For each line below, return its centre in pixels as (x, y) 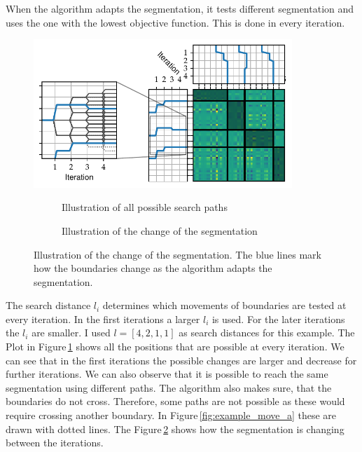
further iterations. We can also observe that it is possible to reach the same (167, 374)
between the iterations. (55, 443)
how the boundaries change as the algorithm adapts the (153, 268)
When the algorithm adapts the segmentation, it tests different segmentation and (180, 8)
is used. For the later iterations (278, 319)
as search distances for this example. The (267, 333)
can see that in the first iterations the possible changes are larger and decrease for (181, 360)
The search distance (48, 305)
